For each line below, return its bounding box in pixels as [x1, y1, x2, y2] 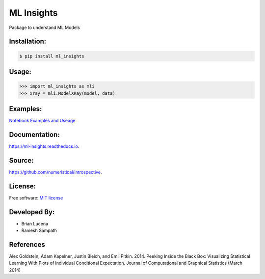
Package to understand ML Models [9, 25, 80, 30]
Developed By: [9, 208, 55, 216]
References [9, 240, 45, 249]
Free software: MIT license [9, 195, 63, 201]
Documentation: [9, 130, 60, 139]
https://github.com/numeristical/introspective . [9, 169, 103, 175]
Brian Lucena [21, 221, 49, 226]
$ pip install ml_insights [19, 53, 84, 59]
